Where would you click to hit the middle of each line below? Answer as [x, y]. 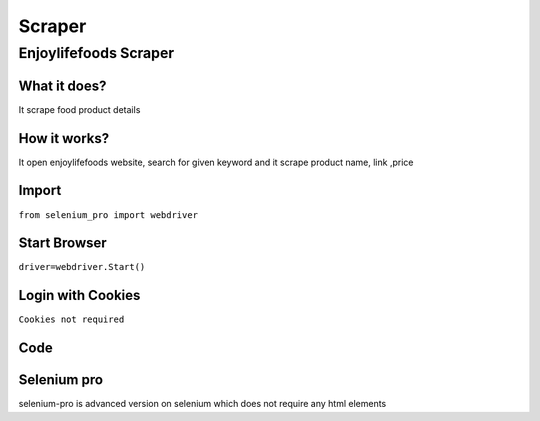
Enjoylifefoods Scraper [96, 53]
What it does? [62, 85]
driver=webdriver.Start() [82, 267]
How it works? [64, 138]
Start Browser [62, 243]
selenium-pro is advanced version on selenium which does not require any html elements [202, 404]
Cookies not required [71, 319]
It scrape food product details [79, 109]
